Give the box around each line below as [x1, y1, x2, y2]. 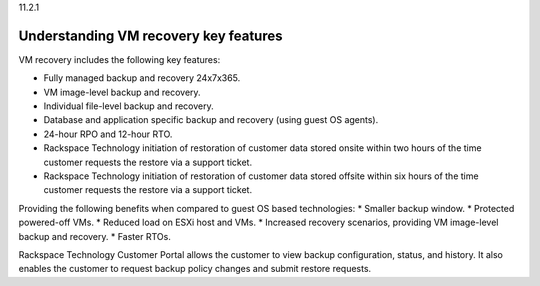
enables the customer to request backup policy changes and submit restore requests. [18, 263, 372, 275]
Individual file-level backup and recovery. [43, 100, 214, 112]
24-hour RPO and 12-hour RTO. [43, 128, 173, 140]
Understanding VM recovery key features [18, 27, 283, 44]
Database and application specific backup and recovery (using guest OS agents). [43, 114, 379, 126]
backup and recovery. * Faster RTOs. [18, 230, 172, 242]
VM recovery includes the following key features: [18, 53, 221, 65]
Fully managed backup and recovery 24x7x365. [43, 72, 241, 84]
